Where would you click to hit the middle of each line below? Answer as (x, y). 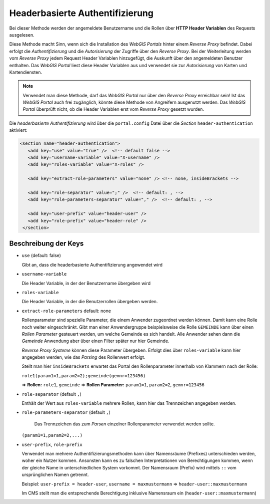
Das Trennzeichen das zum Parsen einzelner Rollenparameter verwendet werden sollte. (124, 424)
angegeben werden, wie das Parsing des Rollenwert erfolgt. (83, 357)
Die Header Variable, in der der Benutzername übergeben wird (86, 283)
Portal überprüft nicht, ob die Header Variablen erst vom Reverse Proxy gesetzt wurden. (113, 109)
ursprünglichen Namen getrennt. (55, 475)
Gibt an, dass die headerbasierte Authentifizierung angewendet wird (92, 265)
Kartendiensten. (26, 72)
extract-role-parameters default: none (66, 311)
